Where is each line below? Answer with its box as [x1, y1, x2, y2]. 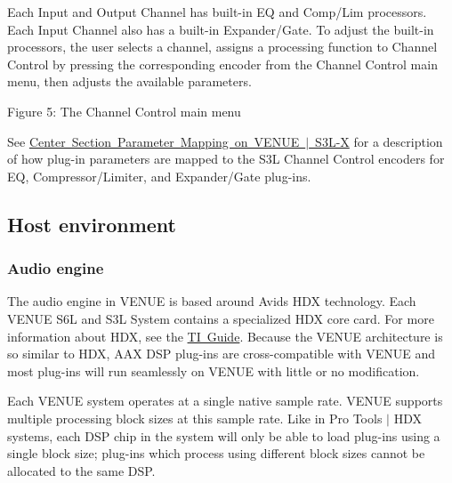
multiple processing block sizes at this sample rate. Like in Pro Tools [7, 408, 383, 427]
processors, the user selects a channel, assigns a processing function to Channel [7, 37, 438, 56]
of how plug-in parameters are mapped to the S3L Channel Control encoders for [7, 149, 445, 168]
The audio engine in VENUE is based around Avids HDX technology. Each [7, 292, 416, 310]
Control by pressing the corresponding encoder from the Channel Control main [7, 54, 438, 73]
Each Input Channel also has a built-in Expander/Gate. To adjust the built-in [7, 20, 434, 38]
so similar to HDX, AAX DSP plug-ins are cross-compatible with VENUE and [7, 344, 435, 363]
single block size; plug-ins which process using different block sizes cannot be [7, 444, 425, 463]
